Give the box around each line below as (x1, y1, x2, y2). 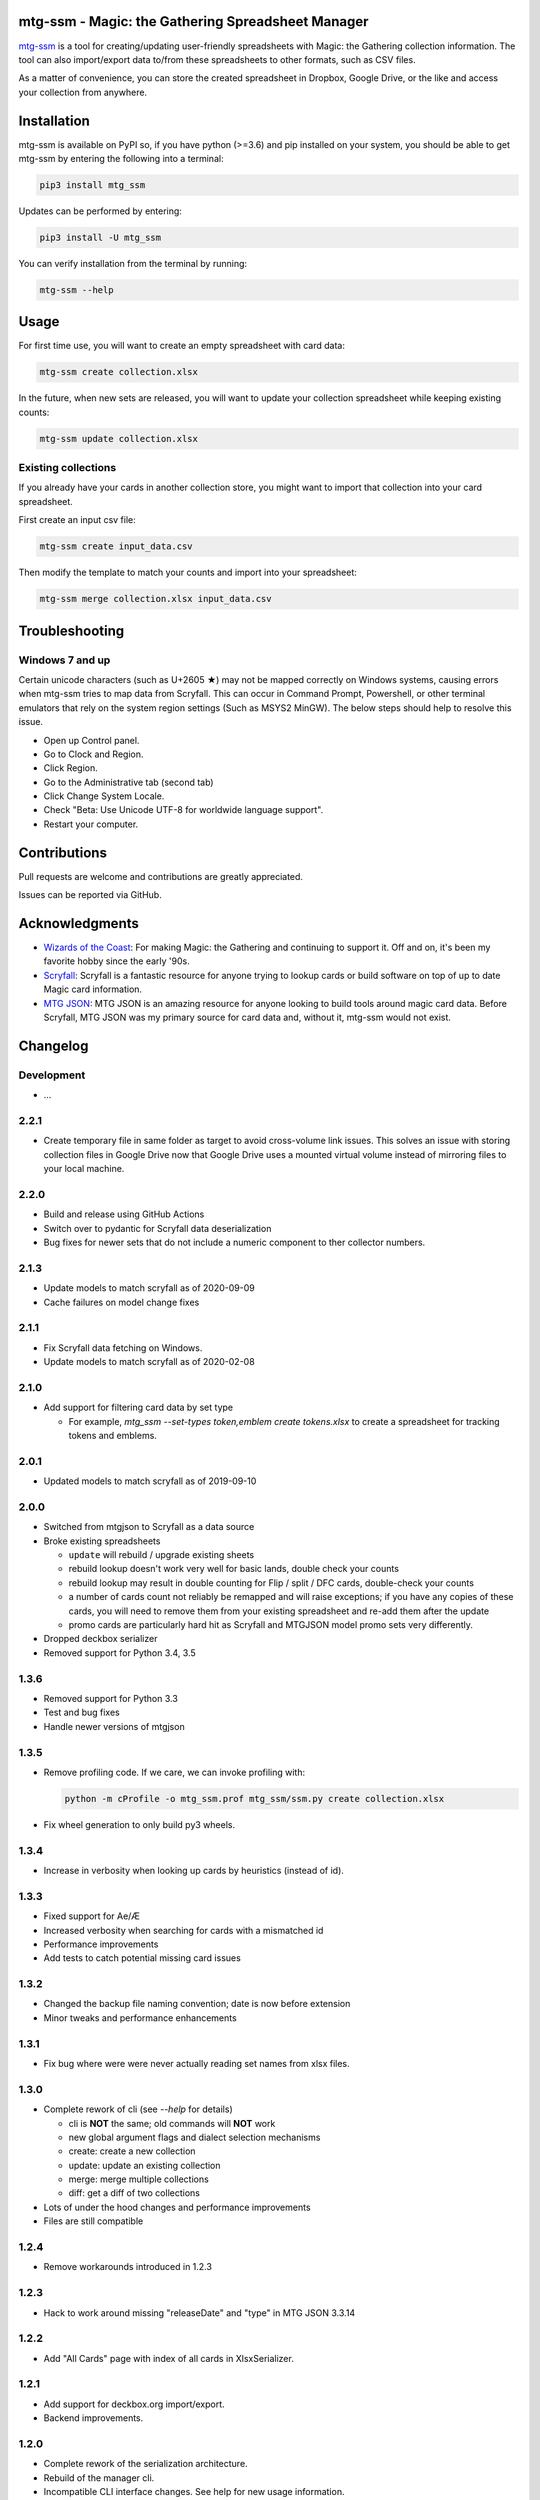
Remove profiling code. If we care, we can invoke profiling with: (43, 1766, 305, 1778)
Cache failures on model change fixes (43, 1296, 200, 1308)
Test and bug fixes (43, 1706, 120, 1719)
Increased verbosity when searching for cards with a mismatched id (43, 1924, 324, 1936)
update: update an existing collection (68, 2159, 221, 2171)
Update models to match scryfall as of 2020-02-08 (43, 1356, 255, 1368)
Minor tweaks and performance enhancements (43, 2011, 237, 2024)
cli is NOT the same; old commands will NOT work (68, 2117, 276, 2129)
